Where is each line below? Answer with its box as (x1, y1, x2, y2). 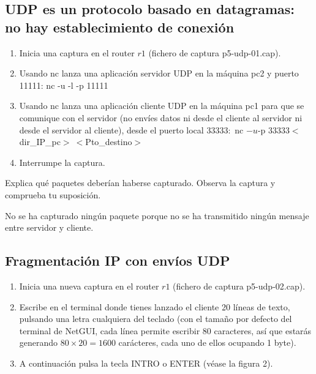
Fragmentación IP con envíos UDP (5, 251, 230, 270)
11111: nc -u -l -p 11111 (19, 78, 108, 91)
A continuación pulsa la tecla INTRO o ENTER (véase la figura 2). (19, 356, 273, 369)
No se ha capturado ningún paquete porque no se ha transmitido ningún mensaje (5, 209, 309, 222)
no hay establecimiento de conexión (5, 17, 235, 36)
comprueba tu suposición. (5, 188, 101, 201)
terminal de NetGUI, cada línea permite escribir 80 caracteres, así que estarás (19, 324, 312, 337)
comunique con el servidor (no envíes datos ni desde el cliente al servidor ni (19, 111, 303, 124)
